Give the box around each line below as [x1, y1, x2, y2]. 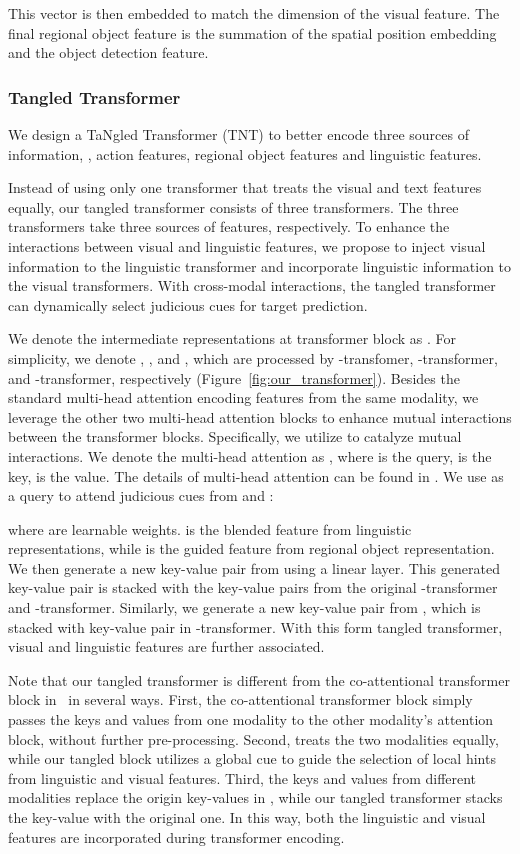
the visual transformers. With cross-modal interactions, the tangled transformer [8, 275, 496, 296]
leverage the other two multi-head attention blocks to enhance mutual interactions [8, 406, 512, 427]
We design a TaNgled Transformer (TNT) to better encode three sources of [8, 124, 469, 144]
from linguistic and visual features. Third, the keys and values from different [8, 767, 477, 788]
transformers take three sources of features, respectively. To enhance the [8, 216, 450, 237]
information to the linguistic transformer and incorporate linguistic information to [8, 255, 512, 276]
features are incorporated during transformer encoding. [8, 826, 345, 847]
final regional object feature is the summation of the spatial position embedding [8, 22, 497, 43]
